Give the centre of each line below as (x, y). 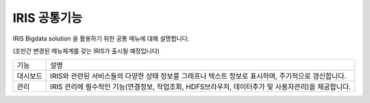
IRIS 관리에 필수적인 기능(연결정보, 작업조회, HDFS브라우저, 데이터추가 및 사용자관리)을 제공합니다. (201, 87)
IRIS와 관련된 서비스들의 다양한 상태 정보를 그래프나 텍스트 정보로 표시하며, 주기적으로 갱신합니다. (198, 76)
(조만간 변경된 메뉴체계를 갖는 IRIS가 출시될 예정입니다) (86, 51)
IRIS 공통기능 (48, 18)
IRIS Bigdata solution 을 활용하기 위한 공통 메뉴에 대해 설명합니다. (101, 38)
